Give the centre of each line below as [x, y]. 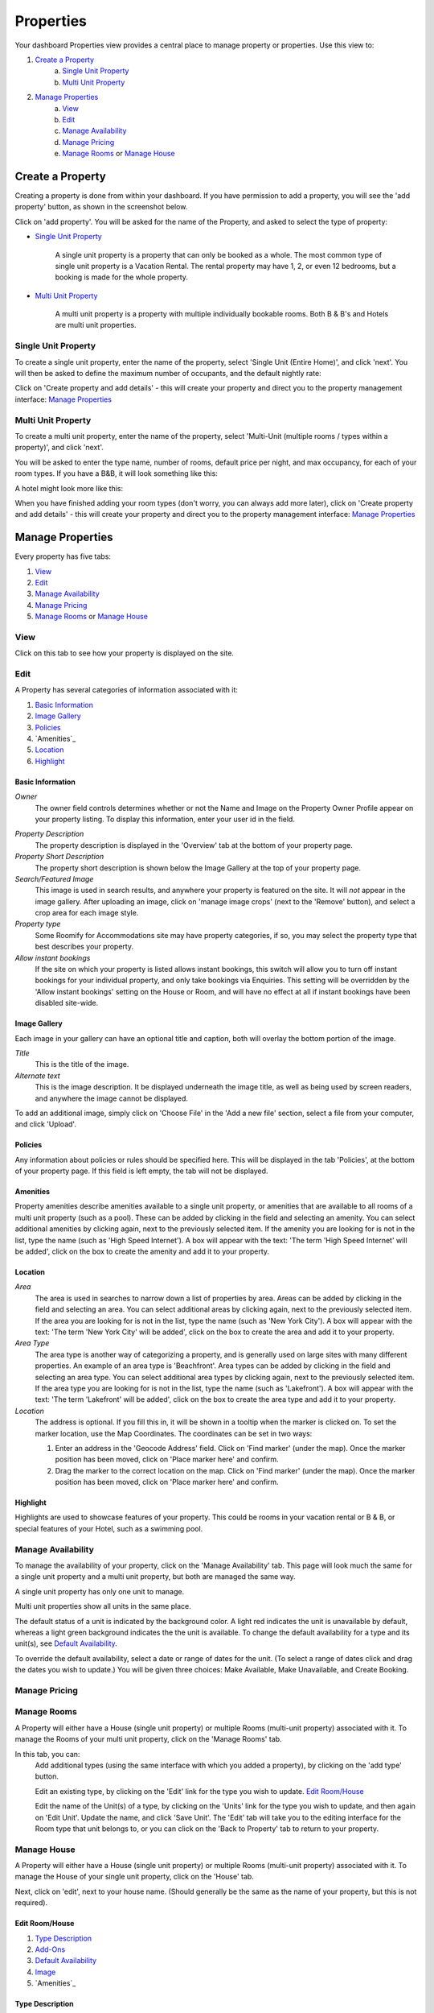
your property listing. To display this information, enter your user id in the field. [165, 819]
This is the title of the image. [82, 1064]
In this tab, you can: [47, 1754]
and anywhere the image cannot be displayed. [112, 1098]
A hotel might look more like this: [69, 488]
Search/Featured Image [54, 878]
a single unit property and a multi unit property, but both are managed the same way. [156, 1577]
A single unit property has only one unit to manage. [100, 1591]
